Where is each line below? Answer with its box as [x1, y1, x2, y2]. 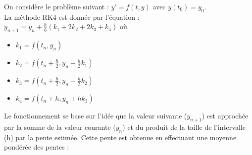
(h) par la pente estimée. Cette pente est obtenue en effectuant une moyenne [4, 132, 237, 142]
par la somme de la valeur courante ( [4, 121, 116, 132]
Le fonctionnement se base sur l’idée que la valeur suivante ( [4, 111, 187, 121]
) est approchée [202, 111, 249, 121]
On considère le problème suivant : [4, 1, 109, 11]
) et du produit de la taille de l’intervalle [122, 121, 246, 132]
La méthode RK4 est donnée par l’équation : [4, 11, 140, 22]
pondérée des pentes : [4, 142, 69, 152]
